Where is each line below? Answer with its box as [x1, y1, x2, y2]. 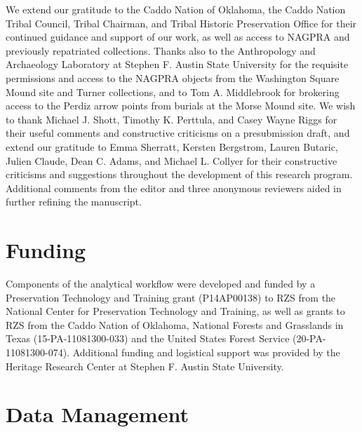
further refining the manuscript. [6, 194, 142, 209]
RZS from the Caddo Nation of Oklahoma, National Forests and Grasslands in [6, 317, 344, 332]
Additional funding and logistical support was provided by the [72, 345, 340, 359]
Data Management [6, 400, 189, 428]
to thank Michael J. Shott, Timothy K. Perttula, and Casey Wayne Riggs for [6, 112, 337, 126]
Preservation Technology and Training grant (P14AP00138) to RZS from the [6, 290, 336, 304]
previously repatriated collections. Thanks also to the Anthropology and [6, 43, 316, 58]
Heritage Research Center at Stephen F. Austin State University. [6, 358, 284, 373]
